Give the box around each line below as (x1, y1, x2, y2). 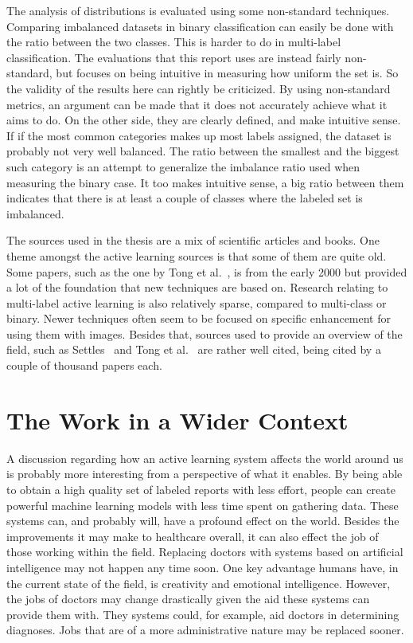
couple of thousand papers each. (6, 357, 162, 374)
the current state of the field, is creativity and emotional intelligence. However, (6, 574, 391, 591)
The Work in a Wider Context (6, 403, 349, 436)
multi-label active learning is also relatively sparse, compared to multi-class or (6, 294, 387, 311)
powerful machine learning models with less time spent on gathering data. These (6, 496, 399, 513)
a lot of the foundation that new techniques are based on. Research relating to (6, 279, 388, 296)
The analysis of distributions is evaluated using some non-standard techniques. (6, 2, 390, 18)
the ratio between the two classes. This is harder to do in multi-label (6, 33, 341, 50)
